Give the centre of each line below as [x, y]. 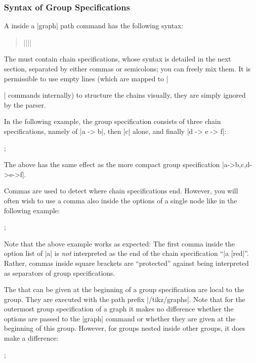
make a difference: [31, 338]
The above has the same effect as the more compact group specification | [114, 164]
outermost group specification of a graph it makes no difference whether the [119, 309]
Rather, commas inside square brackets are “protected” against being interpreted [127, 263]
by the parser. [25, 104]
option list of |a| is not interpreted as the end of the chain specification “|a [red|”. [127, 253]
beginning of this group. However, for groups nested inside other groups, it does [125, 328]
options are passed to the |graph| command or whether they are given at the [120, 318]
